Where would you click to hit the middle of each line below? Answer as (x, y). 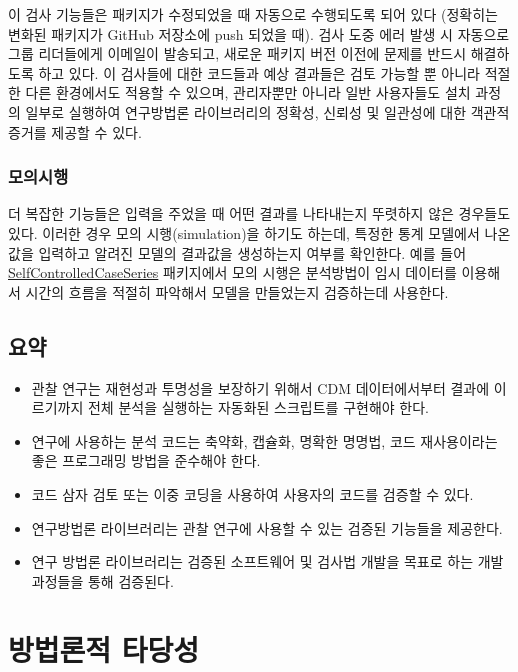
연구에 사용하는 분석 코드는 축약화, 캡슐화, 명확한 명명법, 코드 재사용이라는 (264, 440)
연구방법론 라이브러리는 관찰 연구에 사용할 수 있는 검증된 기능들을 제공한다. (267, 527)
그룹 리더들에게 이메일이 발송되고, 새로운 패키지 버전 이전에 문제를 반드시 (237, 53)
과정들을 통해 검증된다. (102, 580)
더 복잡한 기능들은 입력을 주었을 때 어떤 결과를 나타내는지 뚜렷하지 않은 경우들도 (259, 213)
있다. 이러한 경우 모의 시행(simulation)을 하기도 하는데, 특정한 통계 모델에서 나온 (259, 232)
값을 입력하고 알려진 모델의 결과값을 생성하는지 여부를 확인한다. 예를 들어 (237, 252)
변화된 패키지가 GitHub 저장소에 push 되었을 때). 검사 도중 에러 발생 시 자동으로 (259, 33)
